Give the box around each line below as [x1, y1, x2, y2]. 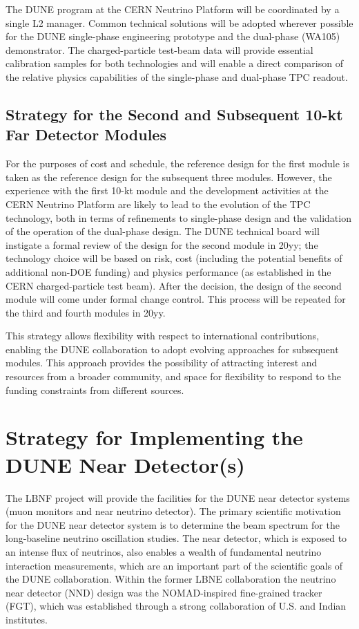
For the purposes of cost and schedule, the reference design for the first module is [6, 156, 349, 171]
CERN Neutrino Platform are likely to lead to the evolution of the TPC [6, 196, 311, 211]
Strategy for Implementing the [6, 423, 303, 451]
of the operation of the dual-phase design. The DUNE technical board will [6, 224, 320, 238]
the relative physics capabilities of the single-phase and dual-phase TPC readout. [6, 69, 348, 84]
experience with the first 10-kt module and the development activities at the [6, 183, 329, 198]
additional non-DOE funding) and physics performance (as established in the [6, 264, 331, 279]
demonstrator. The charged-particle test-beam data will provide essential [6, 42, 313, 57]
